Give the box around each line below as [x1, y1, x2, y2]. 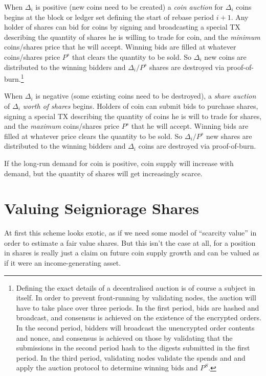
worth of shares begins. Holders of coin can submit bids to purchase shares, [23, 101, 258, 111]
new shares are [206, 130, 252, 141]
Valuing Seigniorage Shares [4, 198, 199, 219]
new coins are [204, 51, 247, 62]
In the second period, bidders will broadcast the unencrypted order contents [16, 322, 255, 333]
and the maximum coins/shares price [4, 121, 120, 131]
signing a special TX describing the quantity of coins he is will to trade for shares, [4, 110, 262, 121]
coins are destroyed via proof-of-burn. [138, 140, 256, 151]
